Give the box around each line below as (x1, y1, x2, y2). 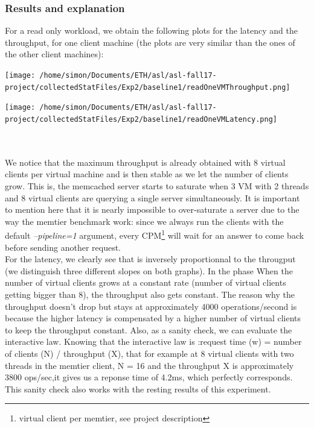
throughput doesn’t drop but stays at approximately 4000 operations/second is (5, 300, 297, 312)
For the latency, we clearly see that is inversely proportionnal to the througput (5, 253, 296, 265)
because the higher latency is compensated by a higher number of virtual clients (5, 312, 301, 324)
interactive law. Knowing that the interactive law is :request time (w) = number (5, 335, 302, 348)
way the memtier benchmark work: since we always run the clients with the (5, 215, 284, 227)
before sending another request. (5, 241, 121, 253)
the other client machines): (5, 48, 104, 60)
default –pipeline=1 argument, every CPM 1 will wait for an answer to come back (5, 227, 304, 242)
